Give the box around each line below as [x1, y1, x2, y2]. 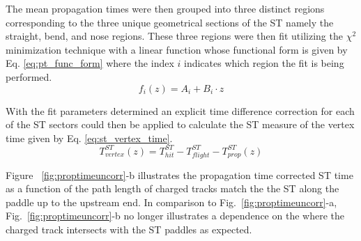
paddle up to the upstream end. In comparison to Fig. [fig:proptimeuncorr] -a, [6, 194, 337, 209]
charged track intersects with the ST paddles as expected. [6, 221, 252, 236]
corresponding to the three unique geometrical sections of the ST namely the [6, 15, 334, 29]
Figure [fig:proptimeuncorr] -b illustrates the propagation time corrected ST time [6, 167, 353, 182]
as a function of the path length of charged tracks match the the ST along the [6, 181, 339, 196]
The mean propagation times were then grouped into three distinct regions [6, 1, 325, 15]
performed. [6, 69, 52, 84]
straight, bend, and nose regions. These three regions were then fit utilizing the [6, 29, 343, 43]
